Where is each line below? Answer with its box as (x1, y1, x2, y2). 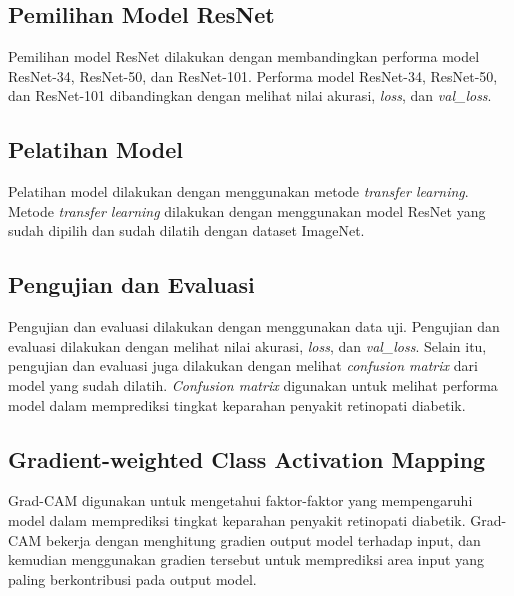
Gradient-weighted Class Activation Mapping (8, 443, 486, 474)
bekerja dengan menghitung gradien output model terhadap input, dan (46, 529, 481, 550)
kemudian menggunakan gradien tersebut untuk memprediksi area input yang (8, 549, 484, 570)
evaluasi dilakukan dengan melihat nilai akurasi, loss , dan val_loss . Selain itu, (8, 335, 487, 356)
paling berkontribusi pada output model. (8, 568, 257, 589)
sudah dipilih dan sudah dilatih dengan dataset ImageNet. (8, 220, 365, 241)
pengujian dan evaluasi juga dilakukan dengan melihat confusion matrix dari (8, 355, 478, 376)
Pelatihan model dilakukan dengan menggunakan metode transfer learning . (8, 181, 469, 202)
